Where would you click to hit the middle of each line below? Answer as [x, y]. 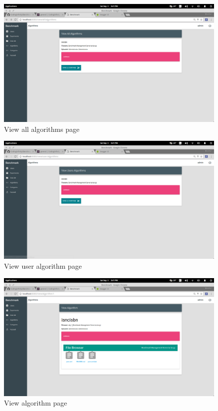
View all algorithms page [42, 129]
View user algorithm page [43, 265]
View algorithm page [36, 403]
